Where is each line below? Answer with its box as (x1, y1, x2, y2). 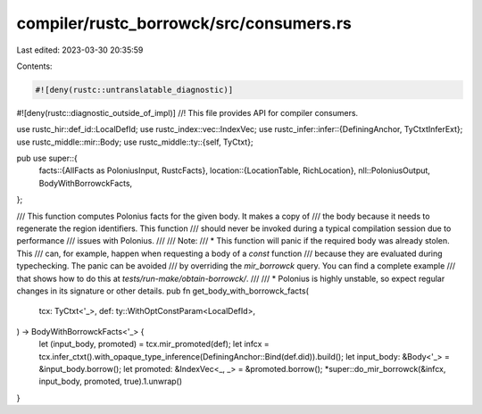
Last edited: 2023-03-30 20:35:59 (16, 45, 144, 55)
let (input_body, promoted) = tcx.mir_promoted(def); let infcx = (38, 339, 270, 350)
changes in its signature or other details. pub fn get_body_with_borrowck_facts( (16, 286, 310, 296)
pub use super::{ (16, 153, 78, 164)
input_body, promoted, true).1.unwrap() (38, 376, 183, 387)
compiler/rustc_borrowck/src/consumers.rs (16, 13, 352, 33)
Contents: (16, 61, 53, 71)
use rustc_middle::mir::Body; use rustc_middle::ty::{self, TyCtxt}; (16, 137, 253, 147)
